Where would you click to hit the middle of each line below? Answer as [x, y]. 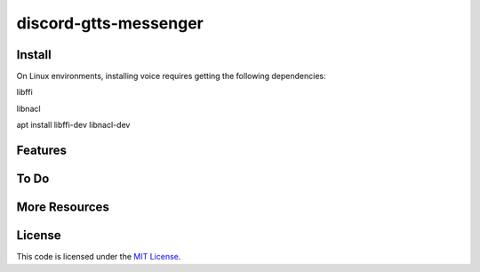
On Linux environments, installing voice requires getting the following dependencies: [171, 76]
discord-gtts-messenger [110, 23]
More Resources [63, 208]
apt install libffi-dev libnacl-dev [73, 125]
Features [41, 151]
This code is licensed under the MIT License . [99, 257]
